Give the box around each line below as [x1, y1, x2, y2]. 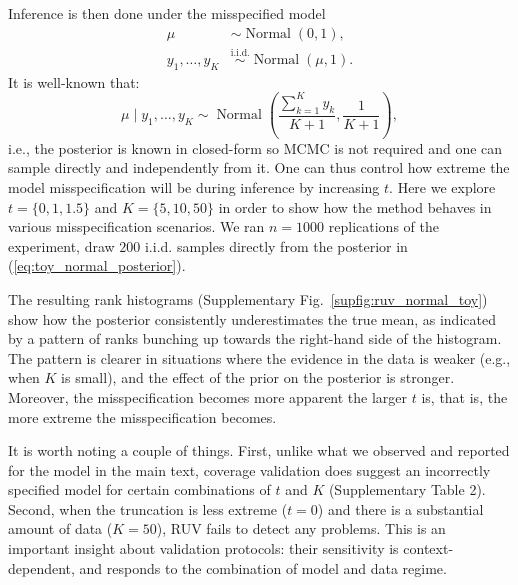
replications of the [328, 216, 439, 237]
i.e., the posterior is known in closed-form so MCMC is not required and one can [8, 137, 503, 158]
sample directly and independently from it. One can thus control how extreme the [8, 157, 510, 178]
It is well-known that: [8, 71, 140, 92]
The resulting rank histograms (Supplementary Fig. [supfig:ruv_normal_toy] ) [8, 288, 488, 309]
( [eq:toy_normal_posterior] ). [8, 255, 186, 276]
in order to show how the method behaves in [218, 196, 492, 217]
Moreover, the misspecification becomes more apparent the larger [8, 386, 408, 407]
